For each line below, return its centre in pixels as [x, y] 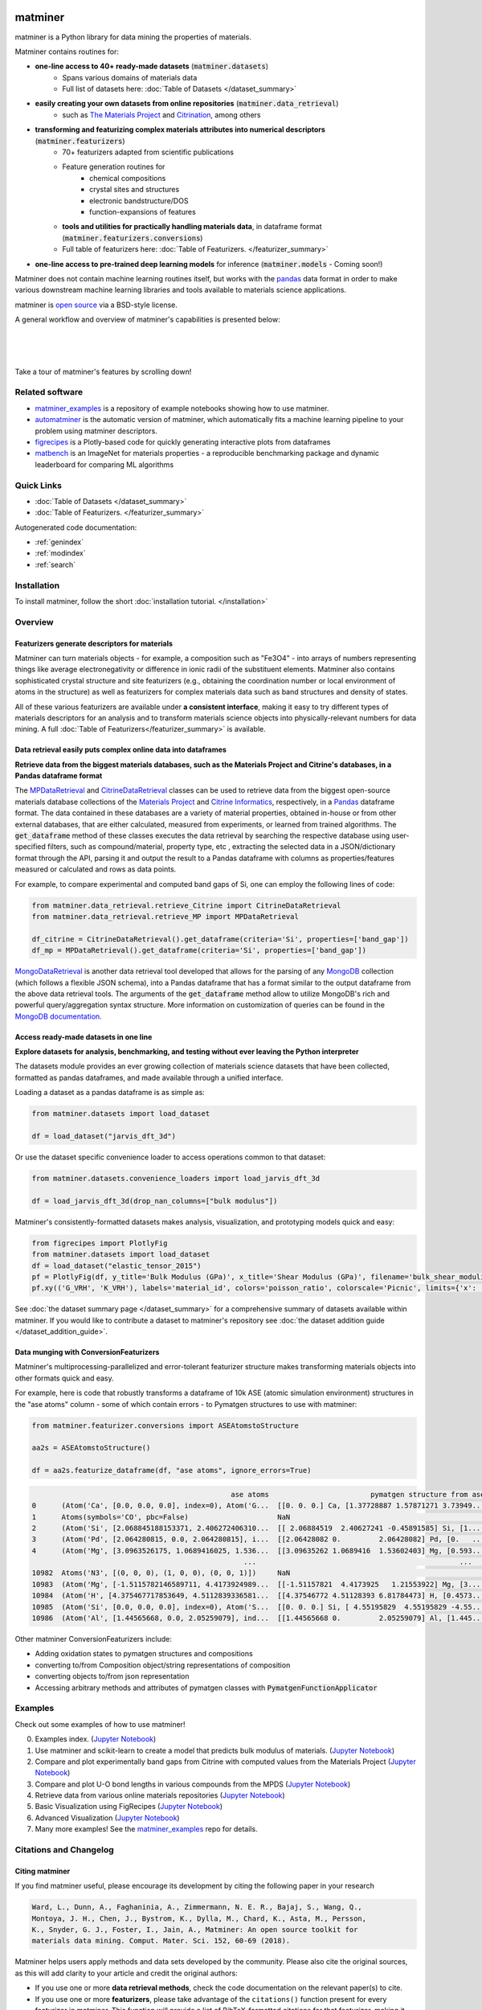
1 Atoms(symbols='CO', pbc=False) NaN [161, 1517]
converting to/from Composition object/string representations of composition [163, 1665]
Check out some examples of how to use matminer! [100, 1724]
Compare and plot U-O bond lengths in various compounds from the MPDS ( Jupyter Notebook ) [193, 1784]
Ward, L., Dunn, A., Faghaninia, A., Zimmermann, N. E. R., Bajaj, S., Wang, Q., [197, 1907]
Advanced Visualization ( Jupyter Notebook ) [107, 1818]
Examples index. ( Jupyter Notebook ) [96, 1739]
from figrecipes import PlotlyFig [100, 1243]
